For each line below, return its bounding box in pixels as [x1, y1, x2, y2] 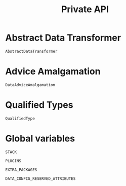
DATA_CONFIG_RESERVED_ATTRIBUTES [5, 176, 76, 181]
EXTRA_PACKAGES [5, 167, 37, 172]
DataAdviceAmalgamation [5, 82, 56, 87]
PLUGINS [5, 158, 22, 163]
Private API [61, 4, 109, 15]
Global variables [5, 133, 75, 144]
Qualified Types [5, 99, 73, 111]
